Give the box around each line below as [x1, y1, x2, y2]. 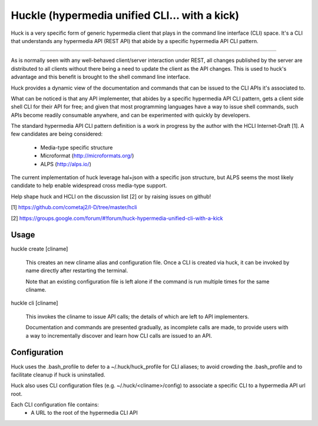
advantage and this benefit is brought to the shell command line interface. [11, 74, 191, 81]
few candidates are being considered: [11, 130, 103, 138]
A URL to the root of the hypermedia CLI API [31, 410, 138, 417]
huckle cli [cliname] [11, 299, 58, 306]
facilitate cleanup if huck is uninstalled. [11, 371, 105, 378]
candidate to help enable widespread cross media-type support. [11, 182, 167, 189]
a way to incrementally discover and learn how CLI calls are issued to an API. [25, 332, 212, 339]
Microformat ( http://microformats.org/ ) [40, 152, 134, 159]
